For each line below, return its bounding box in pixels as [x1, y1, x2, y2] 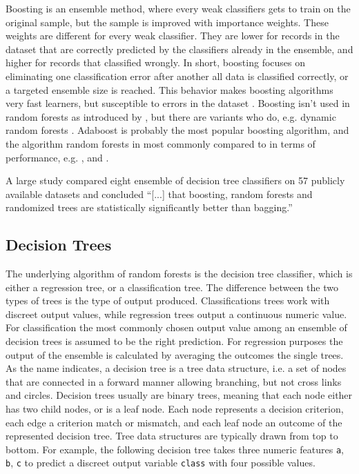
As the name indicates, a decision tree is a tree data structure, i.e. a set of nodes [6, 361, 347, 375]
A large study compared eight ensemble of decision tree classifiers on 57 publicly [6, 173, 345, 188]
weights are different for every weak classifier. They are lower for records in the [6, 28, 340, 43]
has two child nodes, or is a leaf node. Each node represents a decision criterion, [6, 402, 344, 416]
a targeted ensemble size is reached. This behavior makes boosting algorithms [6, 82, 333, 97]
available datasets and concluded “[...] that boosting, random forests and [6, 186, 313, 201]
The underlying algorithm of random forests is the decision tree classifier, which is [6, 266, 353, 281]
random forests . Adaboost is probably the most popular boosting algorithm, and [6, 123, 349, 137]
